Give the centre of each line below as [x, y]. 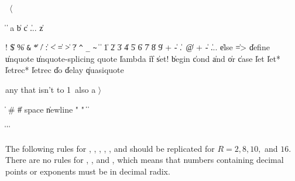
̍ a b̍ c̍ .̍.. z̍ [24, 27]
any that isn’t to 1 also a [51, 90]
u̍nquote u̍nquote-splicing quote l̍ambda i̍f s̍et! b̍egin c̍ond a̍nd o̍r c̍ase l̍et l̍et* [143, 58]
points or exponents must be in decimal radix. [88, 171]
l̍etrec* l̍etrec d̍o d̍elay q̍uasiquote [65, 70]
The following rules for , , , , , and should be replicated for [110, 148]
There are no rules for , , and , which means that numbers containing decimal [145, 160]
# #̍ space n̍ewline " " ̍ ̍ [48, 109]
